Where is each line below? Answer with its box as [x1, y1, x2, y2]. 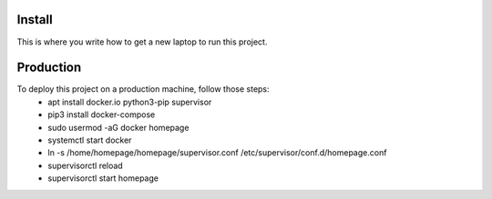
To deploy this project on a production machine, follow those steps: [16, 84, 270, 95]
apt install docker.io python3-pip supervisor [47, 96, 212, 107]
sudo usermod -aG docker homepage [47, 122, 190, 133]
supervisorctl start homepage [47, 173, 159, 184]
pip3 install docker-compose [47, 109, 156, 120]
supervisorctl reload [47, 160, 123, 171]
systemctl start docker [47, 134, 132, 145]
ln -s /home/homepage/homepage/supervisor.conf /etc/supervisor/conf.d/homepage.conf [47, 147, 387, 158]
